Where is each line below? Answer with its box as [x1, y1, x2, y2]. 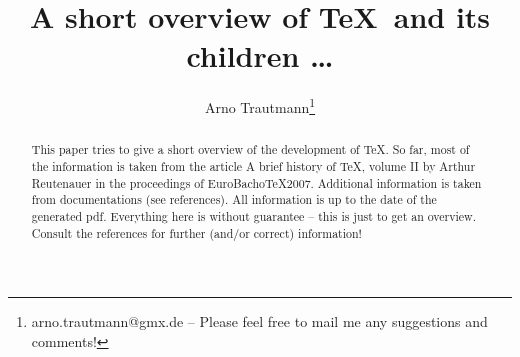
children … [186, 35, 334, 76]
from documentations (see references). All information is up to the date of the [31, 191, 437, 208]
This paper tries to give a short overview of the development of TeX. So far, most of [31, 141, 470, 158]
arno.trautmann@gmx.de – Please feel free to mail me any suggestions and [31, 311, 488, 332]
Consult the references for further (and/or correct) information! [31, 224, 362, 241]
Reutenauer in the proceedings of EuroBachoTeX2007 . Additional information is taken [31, 174, 482, 191]
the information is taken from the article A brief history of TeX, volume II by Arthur [31, 158, 476, 175]
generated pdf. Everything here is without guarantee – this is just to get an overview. [31, 207, 476, 224]
